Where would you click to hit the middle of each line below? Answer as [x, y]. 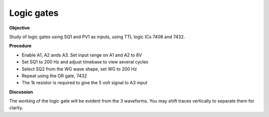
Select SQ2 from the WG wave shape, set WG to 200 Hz [79, 69]
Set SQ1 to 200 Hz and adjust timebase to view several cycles [85, 62]
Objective [19, 28]
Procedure [20, 46]
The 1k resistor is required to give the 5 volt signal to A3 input [84, 83]
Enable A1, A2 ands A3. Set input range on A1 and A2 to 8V [82, 55]
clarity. [16, 108]
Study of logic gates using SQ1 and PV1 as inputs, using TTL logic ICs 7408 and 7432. [97, 37]
